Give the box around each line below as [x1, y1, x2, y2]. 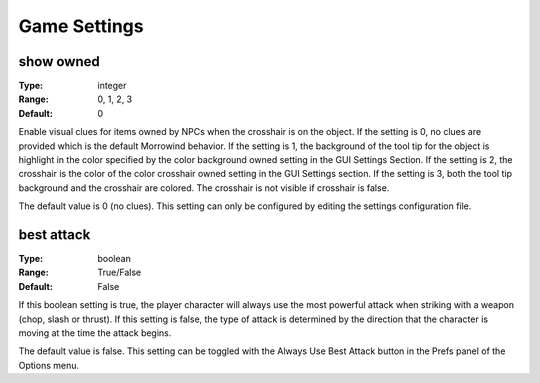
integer [97, 80, 127, 92]
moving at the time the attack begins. [18, 327, 172, 339]
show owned [18, 53, 100, 70]
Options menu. [18, 359, 80, 371]
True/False [97, 266, 142, 279]
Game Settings [18, 15, 144, 37]
